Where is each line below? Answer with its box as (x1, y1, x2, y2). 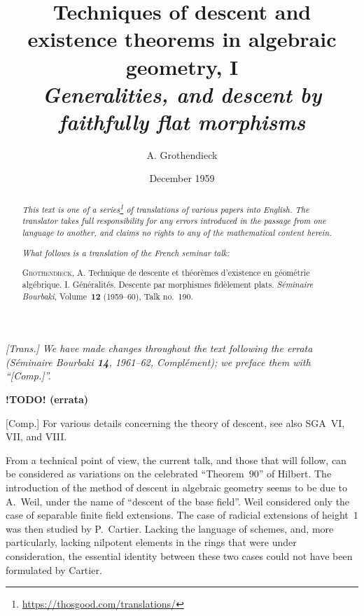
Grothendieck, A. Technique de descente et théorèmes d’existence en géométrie (22, 267, 310, 279)
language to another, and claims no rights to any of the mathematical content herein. (22, 227, 332, 239)
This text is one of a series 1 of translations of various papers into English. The (22, 201, 309, 215)
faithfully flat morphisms (58, 106, 306, 136)
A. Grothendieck (146, 147, 218, 162)
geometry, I (125, 52, 239, 80)
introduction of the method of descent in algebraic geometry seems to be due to (6, 479, 347, 494)
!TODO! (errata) (6, 391, 88, 406)
